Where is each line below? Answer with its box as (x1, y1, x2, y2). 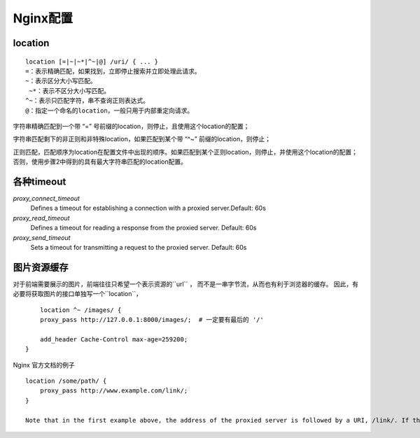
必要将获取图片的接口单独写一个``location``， (13, 290, 143, 298)
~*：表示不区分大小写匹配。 (29, 87, 111, 94)
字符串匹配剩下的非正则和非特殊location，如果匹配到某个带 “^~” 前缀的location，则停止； (13, 135, 271, 143)
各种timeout (13, 176, 66, 188)
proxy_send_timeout (13, 233, 71, 241)
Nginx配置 (13, 10, 73, 26)
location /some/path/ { (25, 376, 107, 385)
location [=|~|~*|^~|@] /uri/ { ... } (25, 57, 159, 66)
